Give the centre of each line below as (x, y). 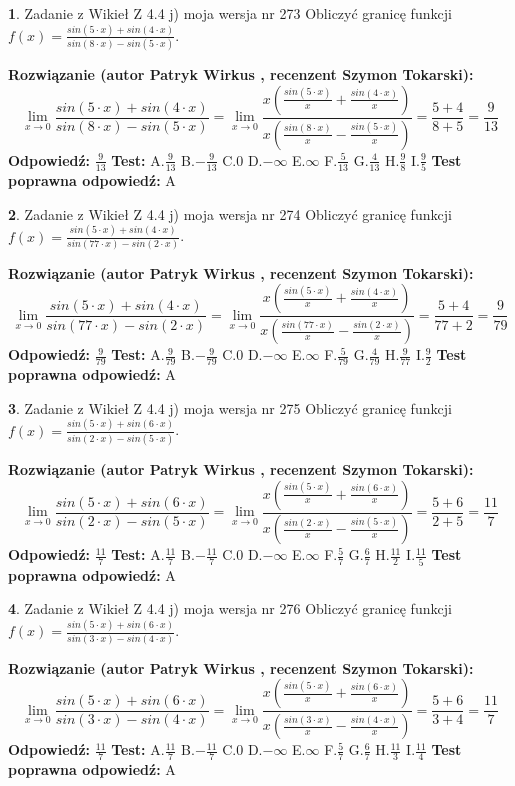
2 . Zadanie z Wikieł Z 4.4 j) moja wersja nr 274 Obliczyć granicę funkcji (230, 213)
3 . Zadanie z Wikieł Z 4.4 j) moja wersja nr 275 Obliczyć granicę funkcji (230, 407)
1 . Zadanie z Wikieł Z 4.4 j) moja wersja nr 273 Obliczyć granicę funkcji (230, 13)
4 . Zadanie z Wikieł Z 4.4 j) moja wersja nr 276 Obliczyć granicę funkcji (230, 608)
